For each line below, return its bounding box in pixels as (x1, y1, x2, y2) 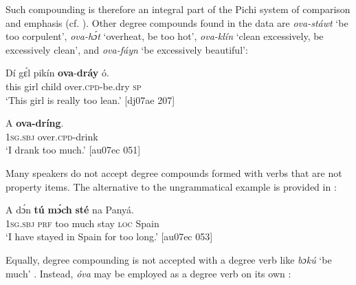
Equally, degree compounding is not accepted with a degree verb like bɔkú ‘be (5, 252, 332, 266)
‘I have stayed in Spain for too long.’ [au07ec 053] (5, 229, 213, 244)
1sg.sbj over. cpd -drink (5, 129, 98, 143)
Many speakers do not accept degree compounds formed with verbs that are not (5, 165, 342, 180)
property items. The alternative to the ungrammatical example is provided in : (5, 179, 337, 193)
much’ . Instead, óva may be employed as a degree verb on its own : (5, 266, 291, 280)
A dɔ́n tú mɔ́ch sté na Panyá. (5, 202, 134, 217)
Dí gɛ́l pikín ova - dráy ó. (5, 65, 109, 80)
